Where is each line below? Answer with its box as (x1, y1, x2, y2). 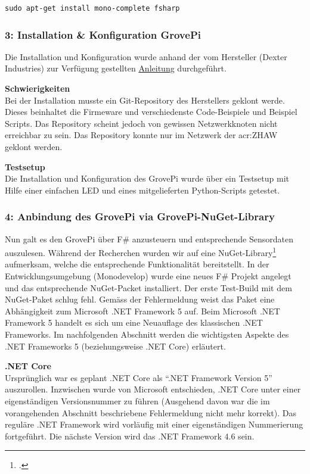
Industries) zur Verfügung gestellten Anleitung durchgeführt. (5, 62, 227, 74)
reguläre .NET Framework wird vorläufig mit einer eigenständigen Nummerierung (5, 418, 303, 431)
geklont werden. (5, 140, 63, 152)
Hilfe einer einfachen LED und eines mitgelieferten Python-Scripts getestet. (5, 183, 280, 196)
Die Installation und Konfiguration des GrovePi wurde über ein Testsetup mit (5, 172, 289, 185)
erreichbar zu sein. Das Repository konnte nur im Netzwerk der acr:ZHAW (5, 129, 278, 141)
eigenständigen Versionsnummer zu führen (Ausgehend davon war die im (5, 394, 270, 407)
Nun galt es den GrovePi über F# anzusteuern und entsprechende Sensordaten (5, 232, 294, 245)
